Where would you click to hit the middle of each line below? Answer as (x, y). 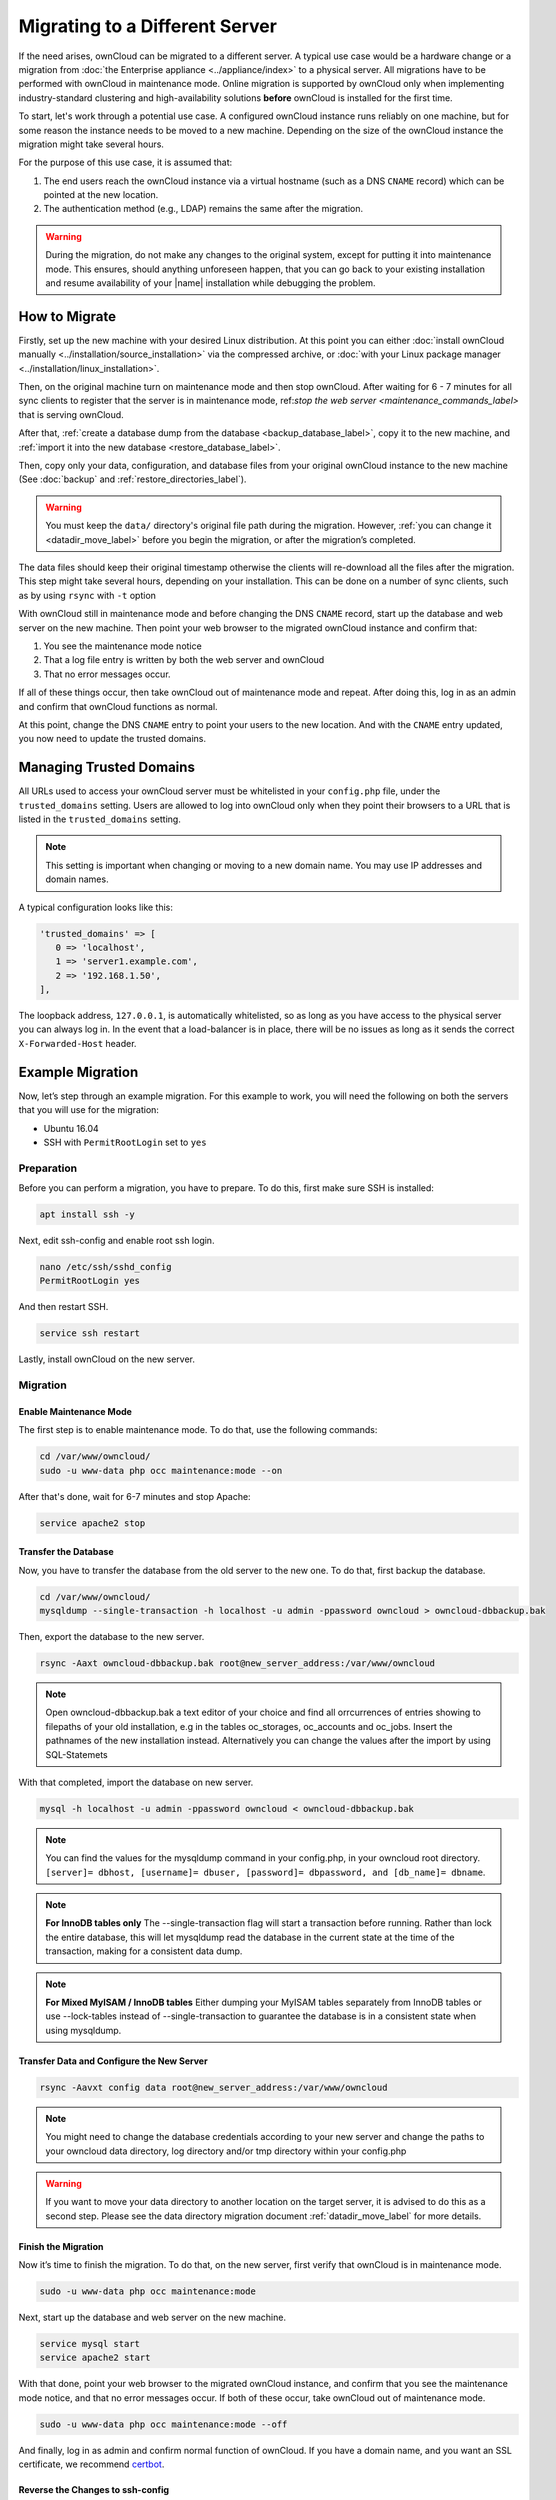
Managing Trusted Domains (106, 767)
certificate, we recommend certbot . (91, 2464)
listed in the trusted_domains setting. (100, 819)
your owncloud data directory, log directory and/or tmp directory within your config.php (226, 2151)
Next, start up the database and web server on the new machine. (152, 2317)
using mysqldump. (83, 2030)
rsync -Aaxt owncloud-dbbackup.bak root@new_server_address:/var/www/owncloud (237, 1663)
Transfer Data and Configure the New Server (113, 2061)
